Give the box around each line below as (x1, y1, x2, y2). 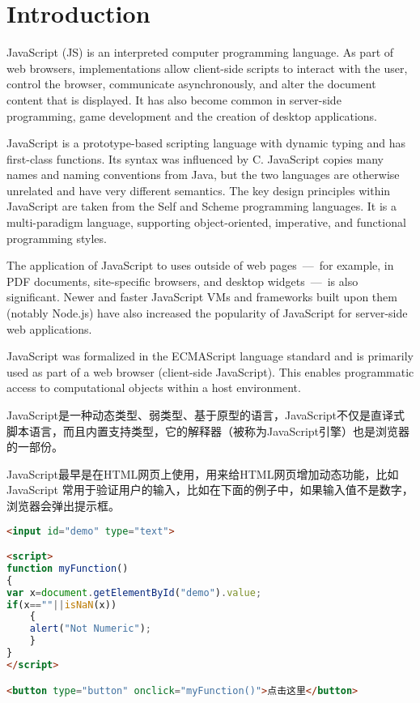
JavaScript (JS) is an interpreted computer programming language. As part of (6, 44, 394, 61)
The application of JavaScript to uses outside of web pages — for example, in (6, 257, 394, 274)
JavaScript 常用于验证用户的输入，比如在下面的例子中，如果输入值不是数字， (6, 481, 414, 498)
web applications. (6, 320, 92, 337)
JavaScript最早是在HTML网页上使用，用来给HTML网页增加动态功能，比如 (6, 465, 399, 482)
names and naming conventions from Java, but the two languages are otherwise (6, 166, 400, 183)
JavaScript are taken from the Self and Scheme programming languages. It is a (6, 198, 397, 215)
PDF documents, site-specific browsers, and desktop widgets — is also (6, 272, 358, 289)
